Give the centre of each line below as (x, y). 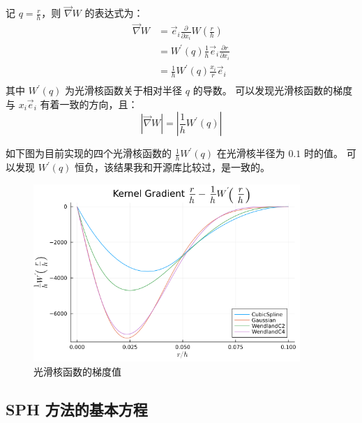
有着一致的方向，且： (89, 104)
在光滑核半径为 (251, 153)
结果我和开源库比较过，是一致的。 (192, 167)
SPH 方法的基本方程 (77, 409)
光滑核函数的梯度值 (77, 371)
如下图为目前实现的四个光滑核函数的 (89, 153)
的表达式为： (114, 13)
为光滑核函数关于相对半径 (124, 90)
